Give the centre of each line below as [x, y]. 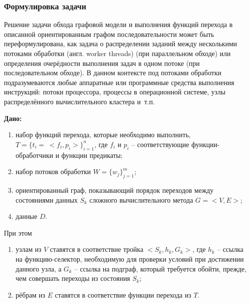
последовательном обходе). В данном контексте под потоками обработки [113, 73]
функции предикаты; [92, 155]
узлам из [29, 249]
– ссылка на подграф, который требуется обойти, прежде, [160, 268]
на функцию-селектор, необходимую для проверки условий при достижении [130, 258]
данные [26, 216]
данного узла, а [38, 268]
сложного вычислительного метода [141, 199]
